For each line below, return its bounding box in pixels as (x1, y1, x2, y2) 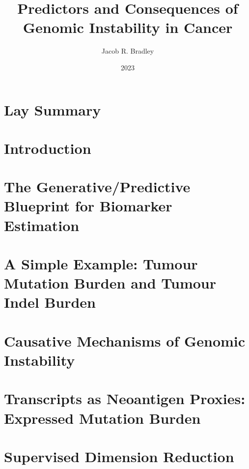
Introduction (4, 138, 91, 158)
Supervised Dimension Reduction (4, 446, 234, 466)
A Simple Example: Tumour (4, 254, 198, 273)
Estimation (4, 215, 80, 235)
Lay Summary (4, 99, 101, 119)
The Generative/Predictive (4, 176, 191, 197)
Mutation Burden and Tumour (4, 273, 216, 293)
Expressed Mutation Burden (4, 408, 201, 428)
